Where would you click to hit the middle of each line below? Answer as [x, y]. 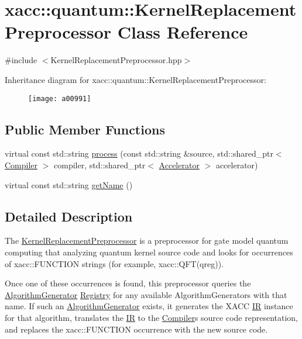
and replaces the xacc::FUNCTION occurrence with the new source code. [136, 329]
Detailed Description [69, 216]
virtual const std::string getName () [69, 184]
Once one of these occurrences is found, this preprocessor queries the [128, 283]
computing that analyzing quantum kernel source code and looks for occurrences [149, 252]
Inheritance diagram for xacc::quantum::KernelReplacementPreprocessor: [135, 79]
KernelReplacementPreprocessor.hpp [116, 60]
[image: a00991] [60, 98]
